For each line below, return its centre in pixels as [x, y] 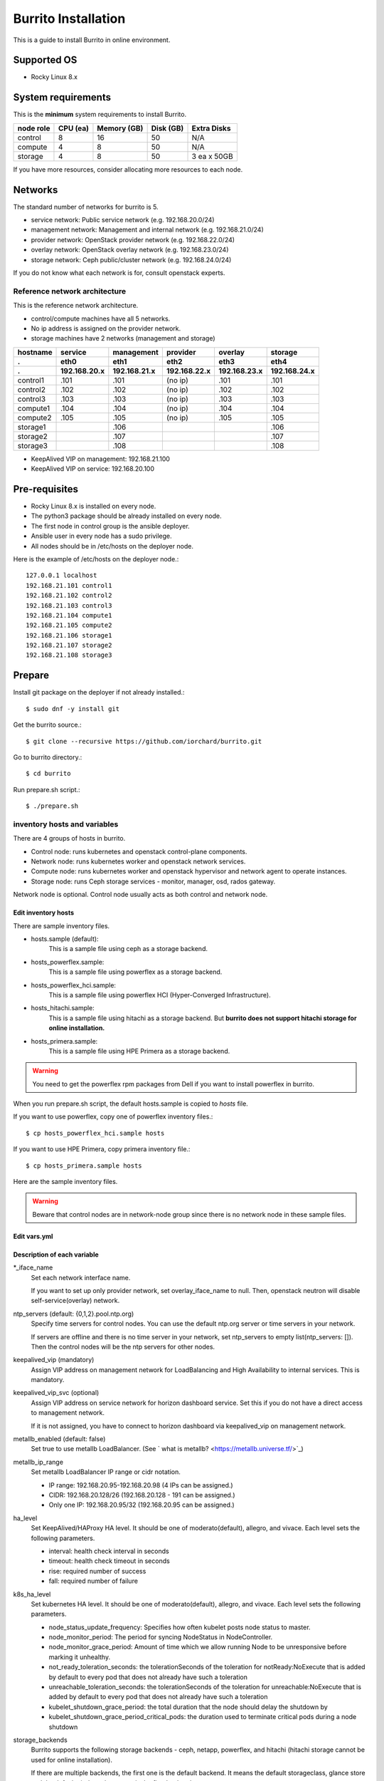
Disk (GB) [167, 128]
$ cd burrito [48, 774]
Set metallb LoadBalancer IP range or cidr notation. [106, 1472]
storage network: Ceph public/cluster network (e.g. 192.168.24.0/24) [131, 259]
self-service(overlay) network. [75, 1301]
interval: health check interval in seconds [109, 1551]
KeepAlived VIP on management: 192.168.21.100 [101, 459]
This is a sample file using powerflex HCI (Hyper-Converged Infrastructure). [160, 995]
